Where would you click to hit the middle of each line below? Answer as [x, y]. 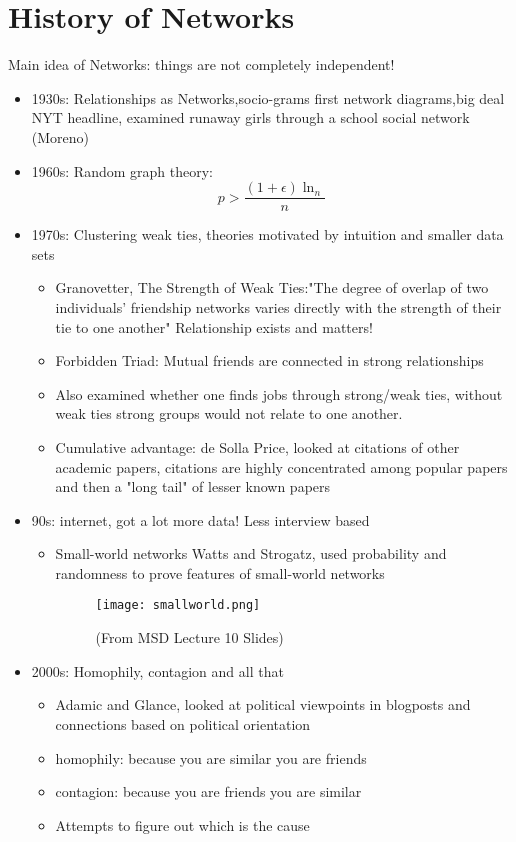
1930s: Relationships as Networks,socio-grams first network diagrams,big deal [268, 97]
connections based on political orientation [183, 723]
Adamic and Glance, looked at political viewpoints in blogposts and [263, 704]
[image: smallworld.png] [178, 605]
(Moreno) [60, 136]
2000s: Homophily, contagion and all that [157, 670]
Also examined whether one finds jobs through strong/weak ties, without [279, 393]
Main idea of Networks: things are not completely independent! [201, 64]
